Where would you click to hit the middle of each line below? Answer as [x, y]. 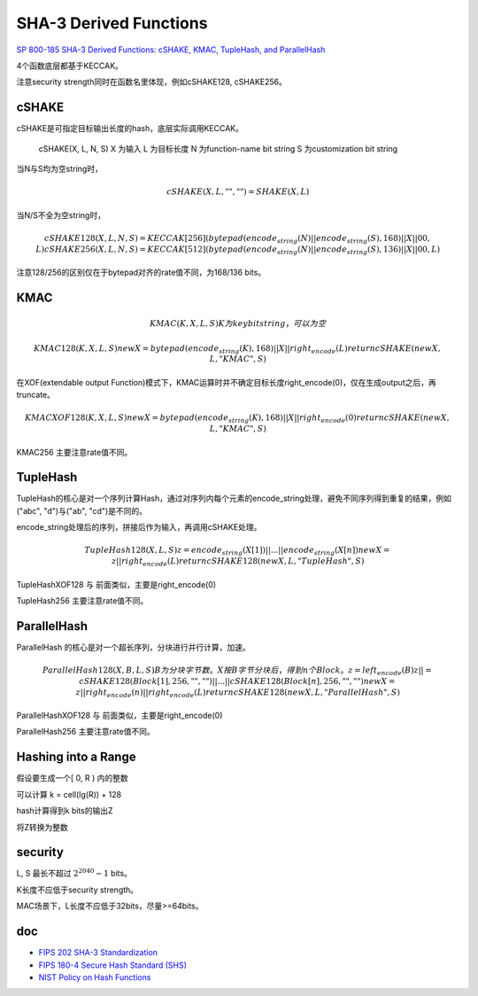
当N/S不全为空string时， [61, 215]
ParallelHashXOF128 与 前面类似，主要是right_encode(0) [119, 716]
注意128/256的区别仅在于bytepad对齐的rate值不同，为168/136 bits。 [141, 272]
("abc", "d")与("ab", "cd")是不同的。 [82, 510]
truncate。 [36, 395]
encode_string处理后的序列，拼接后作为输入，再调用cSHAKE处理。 [139, 527]
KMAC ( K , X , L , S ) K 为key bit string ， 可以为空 [238, 324]
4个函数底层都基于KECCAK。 [70, 66]
